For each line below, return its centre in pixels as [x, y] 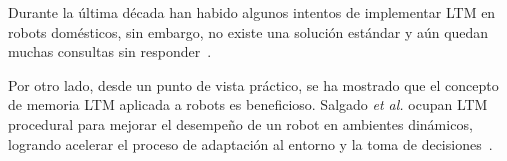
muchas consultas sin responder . [110, 51]
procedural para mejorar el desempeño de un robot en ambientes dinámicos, [240, 123]
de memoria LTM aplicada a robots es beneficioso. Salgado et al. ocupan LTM [248, 104]
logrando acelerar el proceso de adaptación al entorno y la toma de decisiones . [250, 143]
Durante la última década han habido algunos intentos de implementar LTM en [252, 12]
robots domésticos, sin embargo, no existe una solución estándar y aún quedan [248, 31]
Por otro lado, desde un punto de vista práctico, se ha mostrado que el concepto [253, 84]
